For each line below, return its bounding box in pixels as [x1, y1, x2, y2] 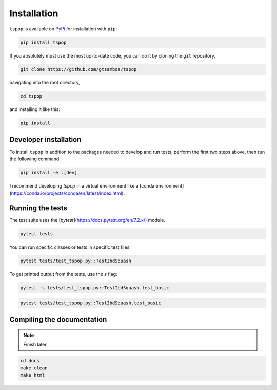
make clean [20, 365, 48, 371]
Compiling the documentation [9, 315, 107, 324]
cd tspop [20, 93, 43, 99]
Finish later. [23, 342, 48, 348]
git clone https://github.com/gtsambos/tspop [20, 66, 137, 72]
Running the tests [9, 203, 68, 212]
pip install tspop [20, 39, 67, 45]
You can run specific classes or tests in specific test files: [9, 244, 131, 250]
